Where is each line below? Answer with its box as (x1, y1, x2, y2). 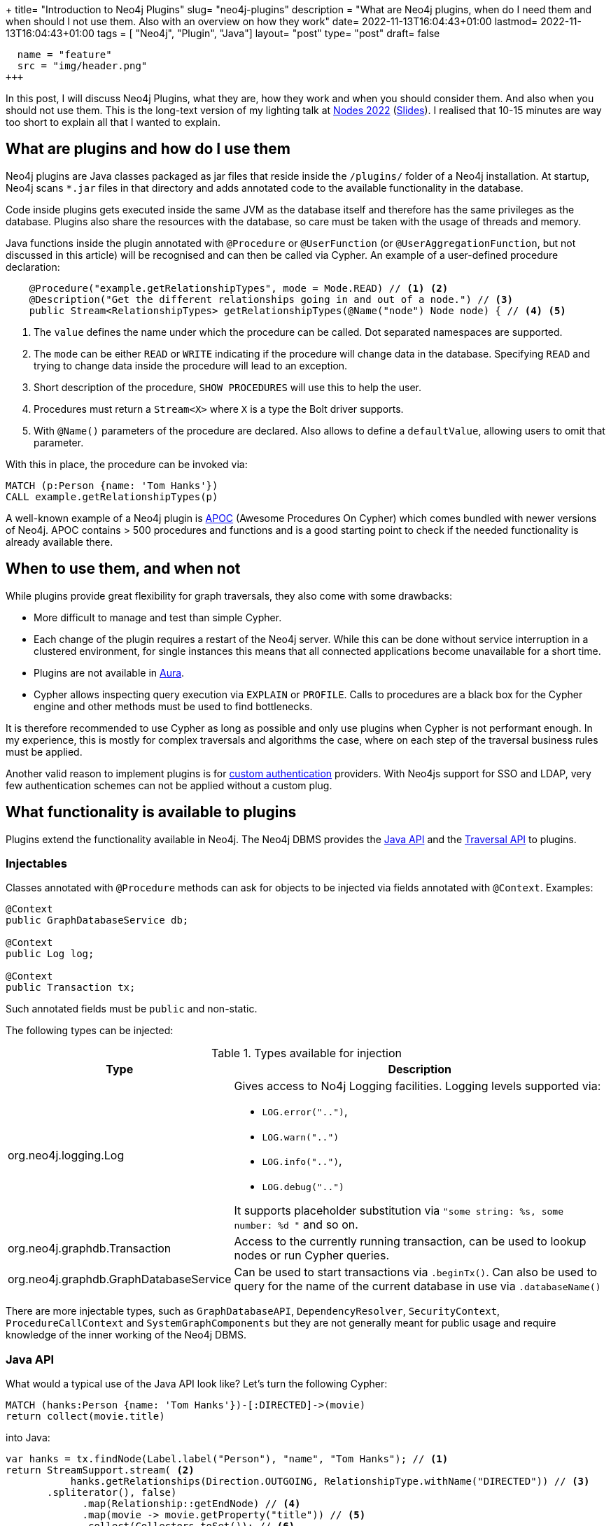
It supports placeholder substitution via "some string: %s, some (234, 1203, 564, 1218)
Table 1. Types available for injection (211, 1046, 402, 1061)
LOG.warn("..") (262, 1132, 339, 1143)
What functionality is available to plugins (6, 803, 297, 821)
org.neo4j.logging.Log (8, 1148, 125, 1163)
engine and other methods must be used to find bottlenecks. (34, 700, 313, 712)
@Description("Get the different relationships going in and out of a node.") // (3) (29, 293, 513, 305)
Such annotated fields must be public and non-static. (6, 1003, 258, 1015)
